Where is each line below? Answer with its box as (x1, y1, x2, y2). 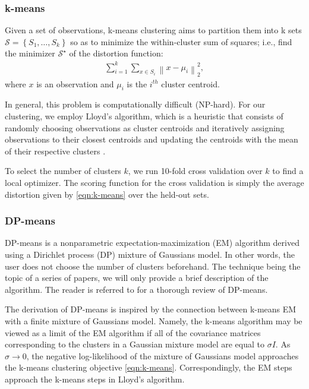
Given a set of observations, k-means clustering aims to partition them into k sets (5, 24, 302, 36)
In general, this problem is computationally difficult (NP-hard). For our (5, 98, 266, 110)
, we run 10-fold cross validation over (128, 165, 263, 177)
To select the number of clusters (5, 165, 121, 177)
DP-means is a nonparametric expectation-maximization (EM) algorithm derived (5, 236, 299, 249)
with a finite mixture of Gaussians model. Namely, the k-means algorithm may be (5, 314, 302, 327)
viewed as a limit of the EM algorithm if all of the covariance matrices (5, 326, 261, 339)
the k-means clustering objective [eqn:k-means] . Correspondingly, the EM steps (5, 361, 292, 374)
